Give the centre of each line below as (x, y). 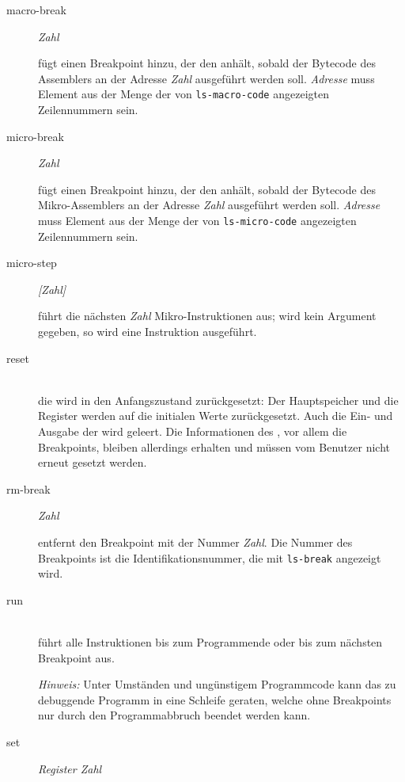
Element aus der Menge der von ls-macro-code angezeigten (184, 94)
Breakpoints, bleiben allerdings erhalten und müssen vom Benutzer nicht (214, 446)
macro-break (36, 10)
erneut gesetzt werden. (93, 462)
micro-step (32, 263)
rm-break (28, 488)
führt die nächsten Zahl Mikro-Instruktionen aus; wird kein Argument (207, 316)
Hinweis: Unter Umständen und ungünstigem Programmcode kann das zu (217, 684)
